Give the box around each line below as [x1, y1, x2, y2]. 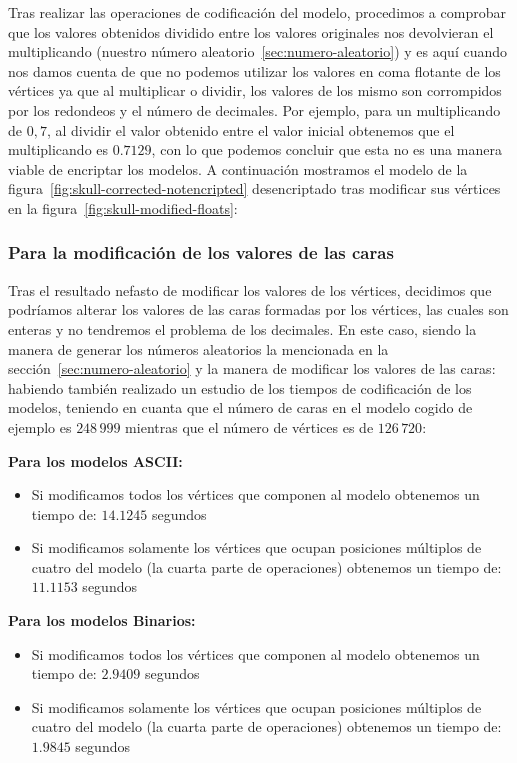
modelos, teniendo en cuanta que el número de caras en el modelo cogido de [8, 397, 473, 418]
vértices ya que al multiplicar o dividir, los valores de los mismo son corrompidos [8, 80, 502, 101]
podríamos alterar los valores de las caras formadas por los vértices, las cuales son [8, 299, 509, 320]
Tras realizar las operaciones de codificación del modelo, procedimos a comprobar [8, 2, 506, 22]
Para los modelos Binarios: [8, 610, 196, 631]
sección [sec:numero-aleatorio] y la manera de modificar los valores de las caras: [8, 358, 496, 379]
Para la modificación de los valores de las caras [8, 240, 394, 265]
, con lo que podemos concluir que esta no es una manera [151, 139, 502, 160]
